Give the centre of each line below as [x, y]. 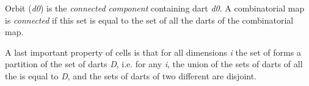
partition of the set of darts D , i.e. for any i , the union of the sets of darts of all [154, 64]
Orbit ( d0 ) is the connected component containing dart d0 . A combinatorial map [155, 8]
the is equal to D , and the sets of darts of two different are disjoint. [131, 75]
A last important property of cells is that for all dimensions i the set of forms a [153, 52]
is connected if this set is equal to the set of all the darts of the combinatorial [149, 20]
